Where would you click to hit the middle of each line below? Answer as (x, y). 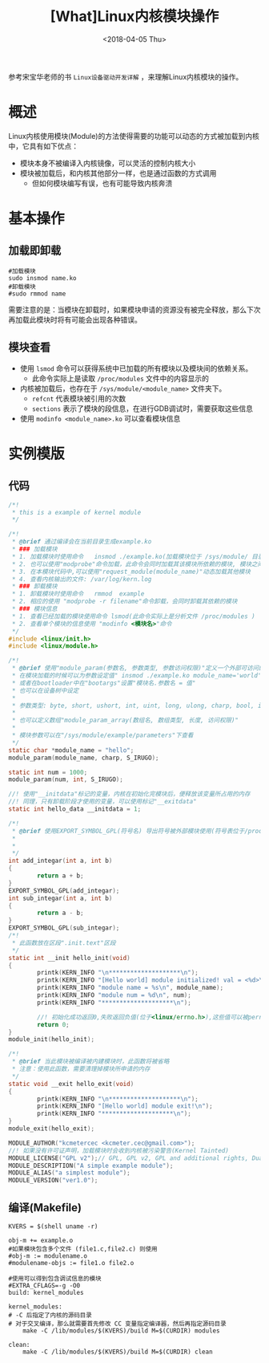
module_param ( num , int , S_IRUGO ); (66, 779)
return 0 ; (53, 1024)
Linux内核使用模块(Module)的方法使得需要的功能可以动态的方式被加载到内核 (134, 136)
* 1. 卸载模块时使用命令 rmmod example (78, 594)
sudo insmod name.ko (43, 278)
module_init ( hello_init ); (51, 1040)
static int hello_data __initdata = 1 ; (75, 809)
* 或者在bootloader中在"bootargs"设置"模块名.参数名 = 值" (104, 683)
